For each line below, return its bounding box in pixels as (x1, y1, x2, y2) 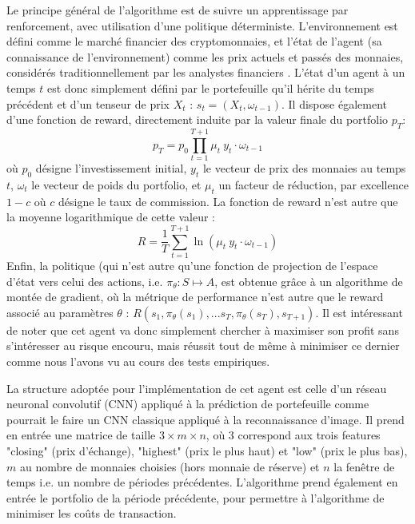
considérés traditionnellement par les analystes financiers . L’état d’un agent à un (6, 64, 405, 81)
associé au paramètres (6, 304, 114, 320)
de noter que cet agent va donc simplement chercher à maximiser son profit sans (6, 321, 399, 338)
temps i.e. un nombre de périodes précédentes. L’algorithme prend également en (6, 474, 398, 490)
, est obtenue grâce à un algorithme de (214, 272, 403, 289)
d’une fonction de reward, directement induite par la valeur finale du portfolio (6, 111, 389, 128)
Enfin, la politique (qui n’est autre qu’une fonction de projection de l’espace (6, 256, 378, 273)
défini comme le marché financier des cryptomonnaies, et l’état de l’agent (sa (6, 33, 382, 50)
